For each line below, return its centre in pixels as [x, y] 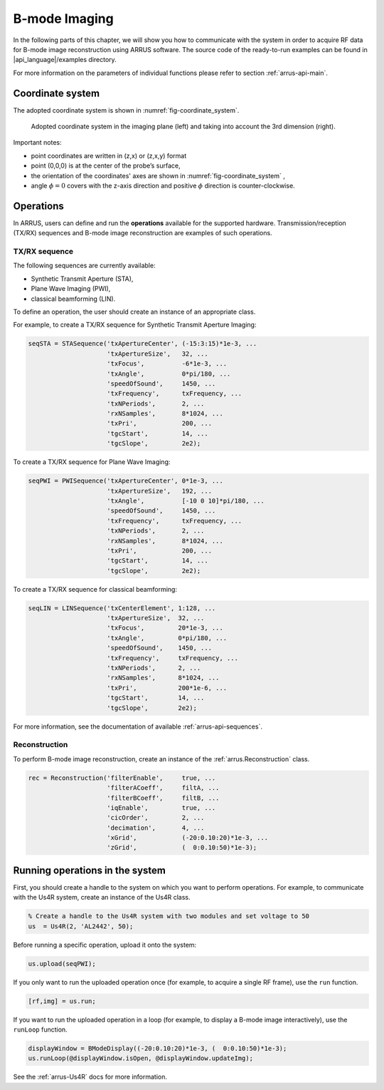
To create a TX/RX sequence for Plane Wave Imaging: [92, 462]
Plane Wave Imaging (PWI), [71, 289]
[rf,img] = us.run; [62, 1001]
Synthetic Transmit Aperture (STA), [82, 279]
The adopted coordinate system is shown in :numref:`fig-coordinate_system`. [126, 110]
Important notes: [37, 143]
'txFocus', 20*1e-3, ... [165, 628]
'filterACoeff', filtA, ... [163, 788]
